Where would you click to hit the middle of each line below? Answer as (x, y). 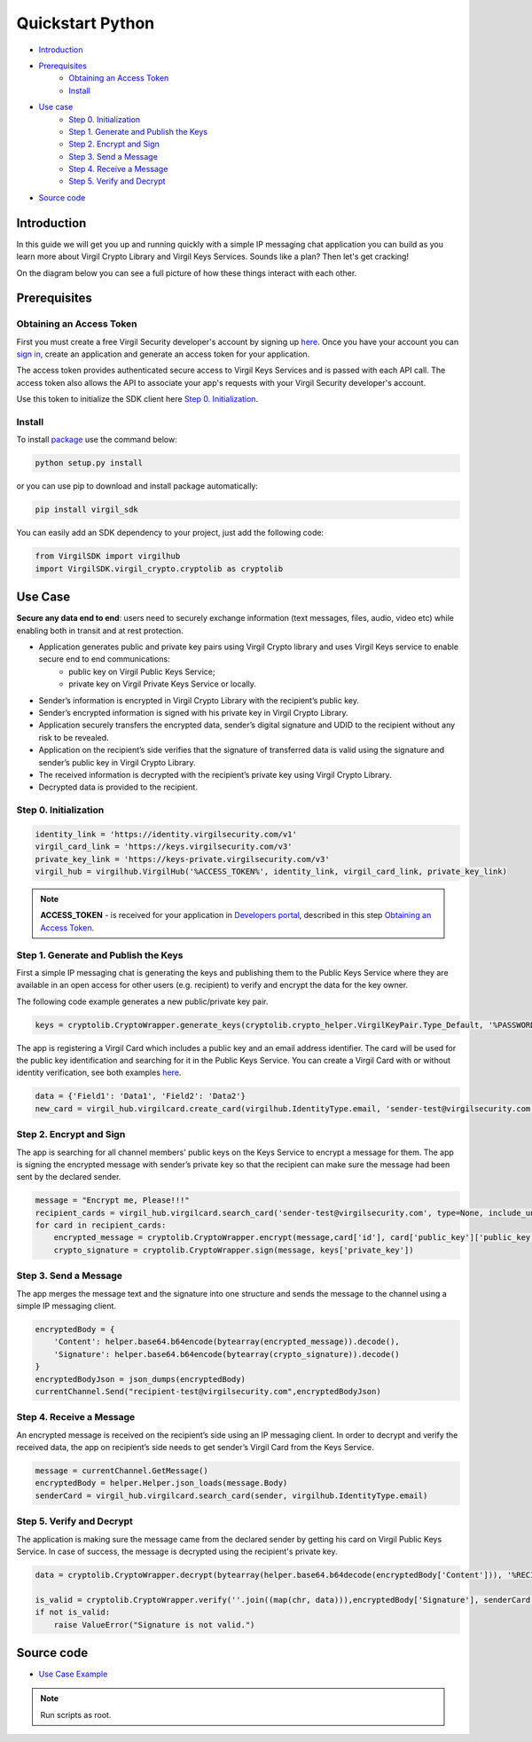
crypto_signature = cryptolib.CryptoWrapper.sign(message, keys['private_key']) (234, 1250)
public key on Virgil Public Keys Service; (142, 671)
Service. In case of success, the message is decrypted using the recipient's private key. (177, 1551)
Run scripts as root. (76, 1715)
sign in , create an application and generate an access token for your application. (163, 354)
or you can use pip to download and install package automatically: (137, 486)
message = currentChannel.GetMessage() (121, 1471)
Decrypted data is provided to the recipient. (118, 787)
